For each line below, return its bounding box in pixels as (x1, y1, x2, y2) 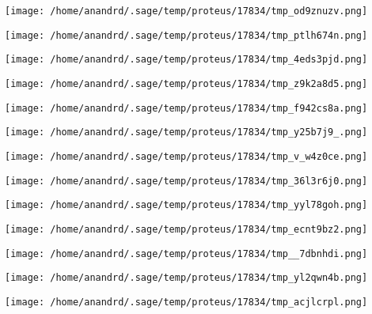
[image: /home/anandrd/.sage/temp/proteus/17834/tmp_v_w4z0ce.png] (5, 150, 368, 162)
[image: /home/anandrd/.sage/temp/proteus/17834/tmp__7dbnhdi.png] (5, 248, 368, 259)
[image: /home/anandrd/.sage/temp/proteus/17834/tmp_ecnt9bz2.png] (5, 223, 368, 235)
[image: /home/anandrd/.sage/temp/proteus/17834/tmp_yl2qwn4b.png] (5, 272, 368, 284)
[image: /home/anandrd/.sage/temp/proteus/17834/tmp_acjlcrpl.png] (5, 296, 368, 308)
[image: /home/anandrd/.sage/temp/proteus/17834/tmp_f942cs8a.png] (5, 102, 368, 114)
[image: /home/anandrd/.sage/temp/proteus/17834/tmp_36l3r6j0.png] (5, 175, 368, 187)
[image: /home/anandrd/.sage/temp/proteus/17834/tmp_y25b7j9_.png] (5, 127, 368, 138)
